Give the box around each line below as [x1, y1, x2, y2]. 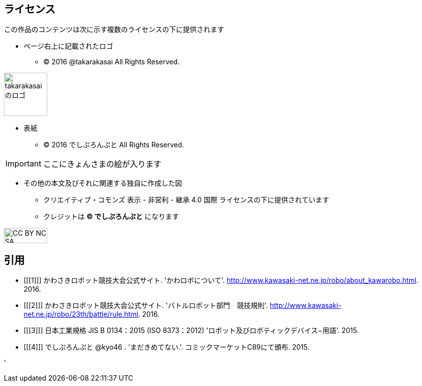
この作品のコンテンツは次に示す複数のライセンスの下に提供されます [4, 25, 224, 34]
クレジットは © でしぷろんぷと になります [43, 212, 179, 221]
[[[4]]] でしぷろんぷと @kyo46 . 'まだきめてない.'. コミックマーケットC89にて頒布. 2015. [24, 343, 310, 352]
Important [5, 159, 41, 169]
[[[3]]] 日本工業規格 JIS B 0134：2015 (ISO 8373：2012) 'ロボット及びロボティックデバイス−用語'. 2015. [24, 326, 359, 335]
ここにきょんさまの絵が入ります [43, 159, 161, 169]
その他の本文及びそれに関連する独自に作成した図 [24, 179, 182, 188]
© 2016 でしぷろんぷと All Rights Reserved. [43, 140, 184, 149]
